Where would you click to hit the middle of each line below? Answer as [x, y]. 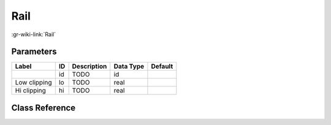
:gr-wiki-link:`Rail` [34, 34]
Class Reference [44, 108]
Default [162, 66]
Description [89, 66]
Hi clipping [30, 91]
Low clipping [33, 83]
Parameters [34, 52]
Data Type [129, 66]
